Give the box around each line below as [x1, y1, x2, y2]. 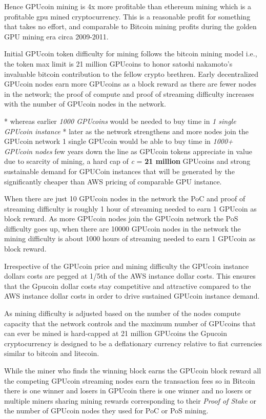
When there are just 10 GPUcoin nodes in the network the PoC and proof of [4, 193, 245, 204]
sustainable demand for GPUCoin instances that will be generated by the [4, 165, 235, 176]
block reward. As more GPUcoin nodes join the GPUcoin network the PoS [4, 213, 238, 224]
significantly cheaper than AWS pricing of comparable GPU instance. [4, 176, 222, 186]
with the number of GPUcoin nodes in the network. [4, 98, 166, 109]
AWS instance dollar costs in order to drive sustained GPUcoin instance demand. [4, 290, 260, 301]
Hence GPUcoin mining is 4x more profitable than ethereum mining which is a [4, 1, 252, 11]
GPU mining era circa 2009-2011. [4, 31, 109, 41]
